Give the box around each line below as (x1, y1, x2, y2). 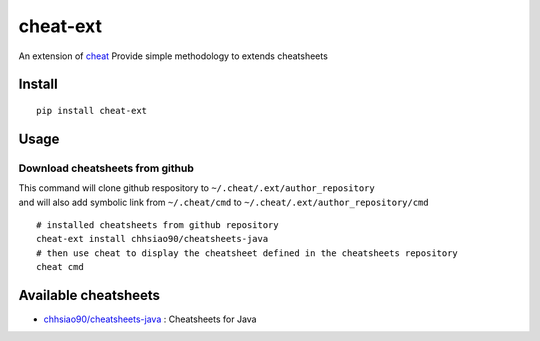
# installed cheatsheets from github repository (36, 219, 279, 230)
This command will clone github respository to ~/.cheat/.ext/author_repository (18, 182, 375, 194)
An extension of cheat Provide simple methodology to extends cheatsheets (18, 50, 329, 62)
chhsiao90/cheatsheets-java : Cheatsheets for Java (43, 313, 257, 325)
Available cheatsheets (18, 286, 160, 304)
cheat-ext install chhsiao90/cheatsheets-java (36, 233, 269, 245)
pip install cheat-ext (36, 105, 148, 116)
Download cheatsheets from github (18, 161, 194, 175)
